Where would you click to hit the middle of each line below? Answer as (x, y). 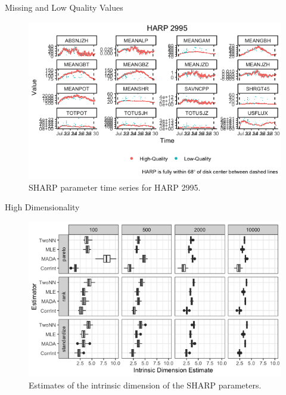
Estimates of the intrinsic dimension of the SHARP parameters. (145, 385)
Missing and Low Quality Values (64, 7)
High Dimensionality (42, 207)
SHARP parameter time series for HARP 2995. (115, 187)
